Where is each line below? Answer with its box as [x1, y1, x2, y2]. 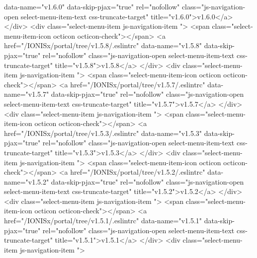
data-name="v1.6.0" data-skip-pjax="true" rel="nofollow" [4, 1, 180, 11]
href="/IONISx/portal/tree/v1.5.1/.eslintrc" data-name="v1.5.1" [4, 215, 202, 226]
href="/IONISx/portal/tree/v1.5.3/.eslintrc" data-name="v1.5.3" [4, 128, 202, 138]
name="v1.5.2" [4, 176, 49, 187]
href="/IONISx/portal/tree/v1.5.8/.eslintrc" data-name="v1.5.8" [4, 40, 202, 51]
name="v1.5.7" [4, 89, 49, 99]
